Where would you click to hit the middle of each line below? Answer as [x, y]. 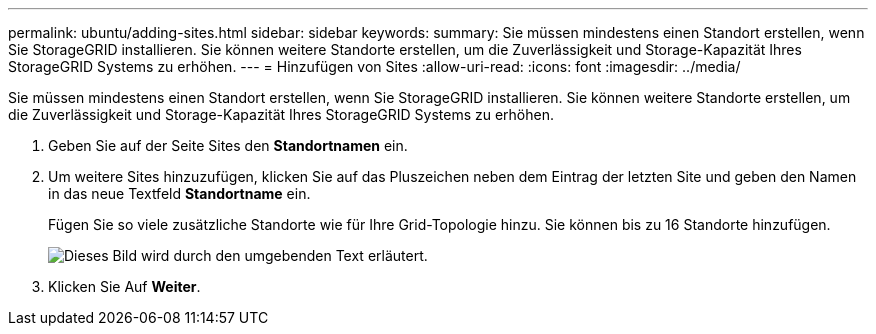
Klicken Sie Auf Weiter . [124, 286]
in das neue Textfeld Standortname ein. [179, 193]
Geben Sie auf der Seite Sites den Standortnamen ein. [228, 145]
